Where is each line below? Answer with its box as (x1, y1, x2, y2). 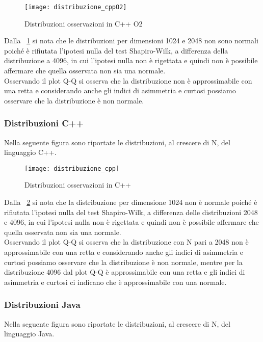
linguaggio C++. (4, 147, 57, 157)
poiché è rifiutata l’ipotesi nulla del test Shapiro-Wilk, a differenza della (4, 45, 228, 56)
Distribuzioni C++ (4, 117, 84, 129)
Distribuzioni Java (4, 298, 81, 311)
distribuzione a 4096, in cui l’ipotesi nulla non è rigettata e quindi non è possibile (4, 55, 258, 66)
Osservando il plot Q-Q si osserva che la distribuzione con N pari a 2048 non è (4, 236, 249, 247)
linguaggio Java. (4, 328, 55, 339)
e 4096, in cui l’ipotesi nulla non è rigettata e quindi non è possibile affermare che (4, 217, 259, 227)
